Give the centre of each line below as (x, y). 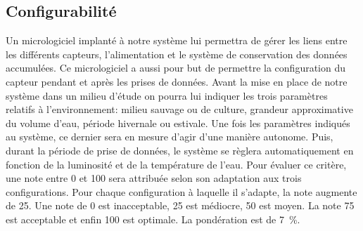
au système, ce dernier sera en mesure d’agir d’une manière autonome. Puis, (170, 137)
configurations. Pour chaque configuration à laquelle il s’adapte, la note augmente (181, 191)
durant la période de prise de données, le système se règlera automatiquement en (180, 150)
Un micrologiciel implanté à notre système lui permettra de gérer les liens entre (177, 40)
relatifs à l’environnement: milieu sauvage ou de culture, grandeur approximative (179, 109)
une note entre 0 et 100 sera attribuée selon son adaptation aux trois (154, 178)
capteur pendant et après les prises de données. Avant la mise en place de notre (177, 81)
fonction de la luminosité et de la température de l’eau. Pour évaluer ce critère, (176, 164)
